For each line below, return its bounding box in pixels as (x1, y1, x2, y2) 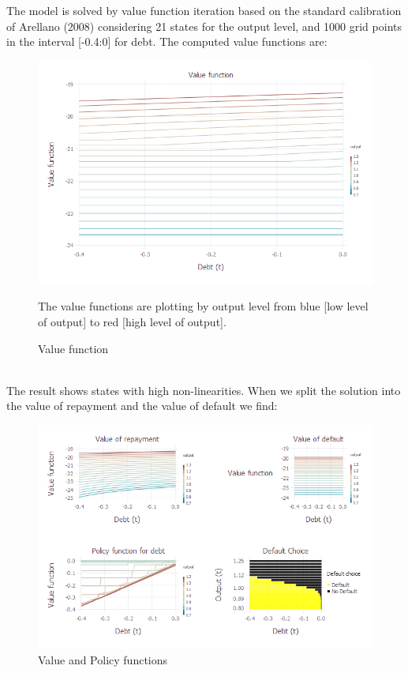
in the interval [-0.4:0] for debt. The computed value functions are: (6, 33, 328, 50)
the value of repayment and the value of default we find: (6, 397, 278, 414)
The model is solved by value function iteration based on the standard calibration (6, 2, 402, 18)
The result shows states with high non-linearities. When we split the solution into (6, 382, 401, 398)
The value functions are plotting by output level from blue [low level (38, 298, 369, 314)
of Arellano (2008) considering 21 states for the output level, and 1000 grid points (6, 17, 402, 34)
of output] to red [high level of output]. (38, 314, 226, 330)
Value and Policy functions (38, 651, 168, 667)
